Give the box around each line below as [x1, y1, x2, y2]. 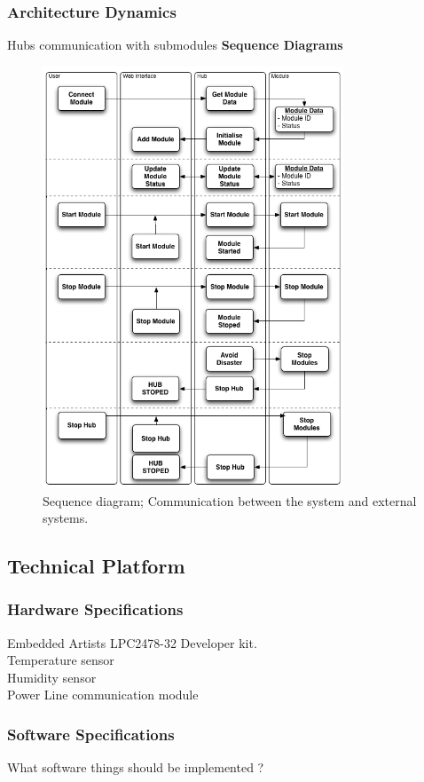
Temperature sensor [7, 651, 114, 669]
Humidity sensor [7, 667, 97, 686]
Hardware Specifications [7, 598, 184, 620]
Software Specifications [7, 723, 175, 745]
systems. [43, 509, 89, 527]
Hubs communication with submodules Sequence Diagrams [7, 36, 343, 54]
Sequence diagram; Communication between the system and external [43, 491, 417, 509]
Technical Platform [7, 552, 185, 580]
